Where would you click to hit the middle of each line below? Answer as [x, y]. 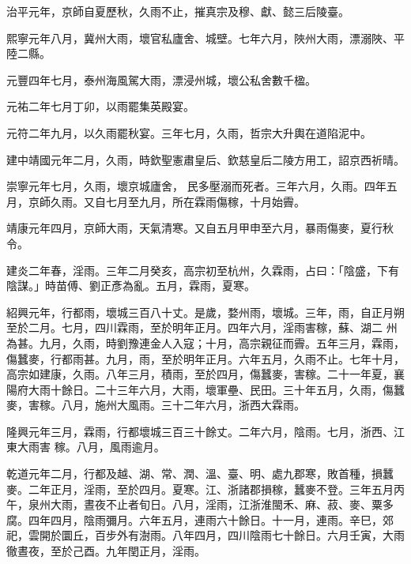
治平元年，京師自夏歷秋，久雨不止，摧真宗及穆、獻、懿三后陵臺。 [178, 11]
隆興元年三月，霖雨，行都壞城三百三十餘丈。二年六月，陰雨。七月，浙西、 [200, 431]
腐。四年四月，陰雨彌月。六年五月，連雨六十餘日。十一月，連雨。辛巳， [194, 519]
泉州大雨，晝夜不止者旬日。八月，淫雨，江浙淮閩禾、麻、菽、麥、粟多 [211, 504]
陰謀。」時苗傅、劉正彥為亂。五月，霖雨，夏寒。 [131, 286]
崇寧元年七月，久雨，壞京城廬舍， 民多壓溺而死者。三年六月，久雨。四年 [196, 186]
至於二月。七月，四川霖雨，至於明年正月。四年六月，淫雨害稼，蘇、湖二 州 [202, 327]
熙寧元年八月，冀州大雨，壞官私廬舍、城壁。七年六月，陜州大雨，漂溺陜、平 [205, 38]
